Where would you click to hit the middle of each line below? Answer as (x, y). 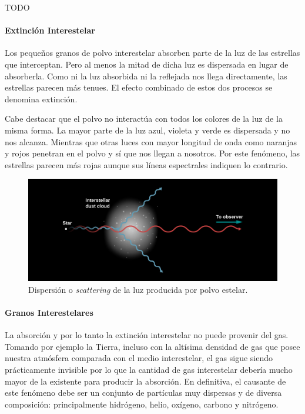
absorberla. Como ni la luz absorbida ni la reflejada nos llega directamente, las (146, 76)
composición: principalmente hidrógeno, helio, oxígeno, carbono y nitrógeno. (142, 404)
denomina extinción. (41, 99)
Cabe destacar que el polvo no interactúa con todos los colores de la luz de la (144, 118)
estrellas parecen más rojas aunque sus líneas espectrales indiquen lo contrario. (146, 164)
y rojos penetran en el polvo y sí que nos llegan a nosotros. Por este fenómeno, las (152, 153)
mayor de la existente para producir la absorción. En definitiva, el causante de (145, 381)
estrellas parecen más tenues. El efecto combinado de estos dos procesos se (139, 87)
